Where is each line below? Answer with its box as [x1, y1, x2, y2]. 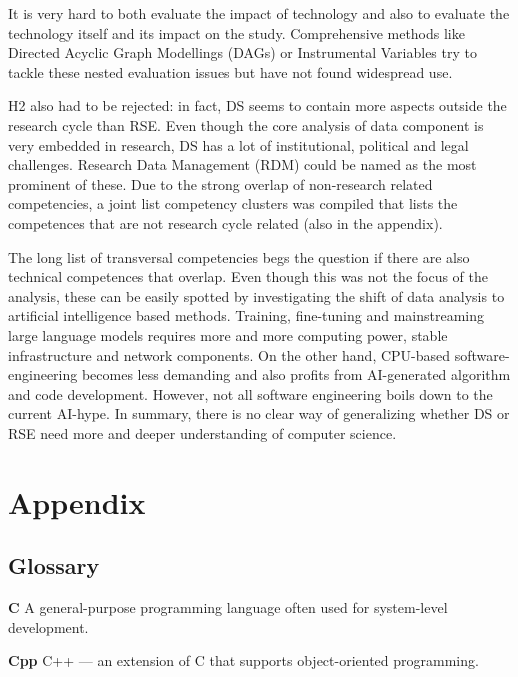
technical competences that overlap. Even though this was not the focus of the [8, 266, 489, 287]
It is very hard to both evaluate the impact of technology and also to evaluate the [8, 3, 510, 23]
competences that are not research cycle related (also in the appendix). [8, 212, 443, 233]
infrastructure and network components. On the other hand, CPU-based [8, 344, 451, 365]
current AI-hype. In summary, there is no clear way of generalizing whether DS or [8, 403, 510, 424]
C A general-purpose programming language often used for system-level [8, 597, 448, 618]
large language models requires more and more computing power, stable [8, 324, 448, 345]
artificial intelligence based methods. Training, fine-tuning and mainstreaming [8, 305, 485, 326]
